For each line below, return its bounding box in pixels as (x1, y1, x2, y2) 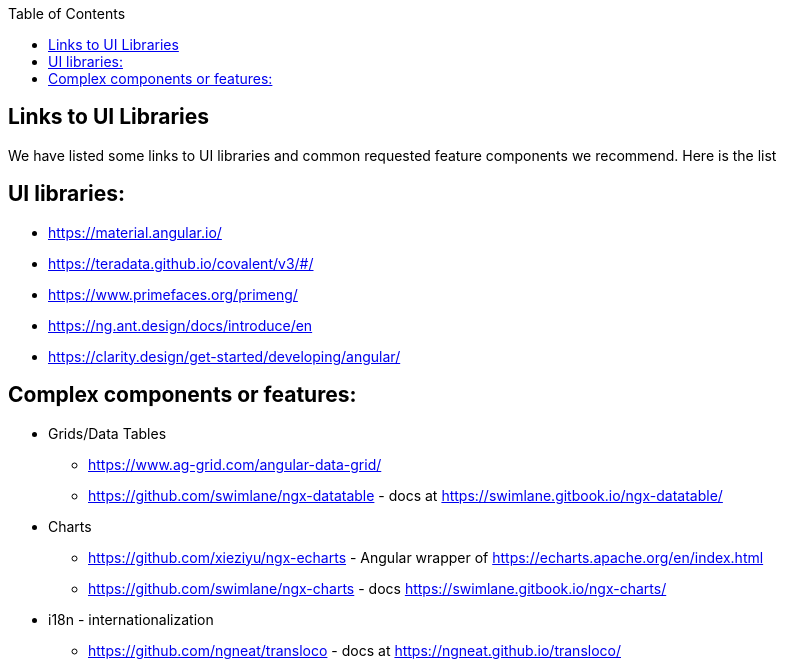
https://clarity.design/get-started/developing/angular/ (48, 347, 401, 365)
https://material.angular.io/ (48, 223, 222, 241)
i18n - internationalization (48, 610, 214, 628)
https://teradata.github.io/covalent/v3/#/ (48, 254, 314, 272)
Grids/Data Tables (48, 424, 167, 442)
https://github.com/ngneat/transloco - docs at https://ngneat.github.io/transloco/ (88, 641, 621, 659)
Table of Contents (8, 5, 126, 22)
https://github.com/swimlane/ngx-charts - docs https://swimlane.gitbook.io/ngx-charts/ (88, 579, 667, 597)
